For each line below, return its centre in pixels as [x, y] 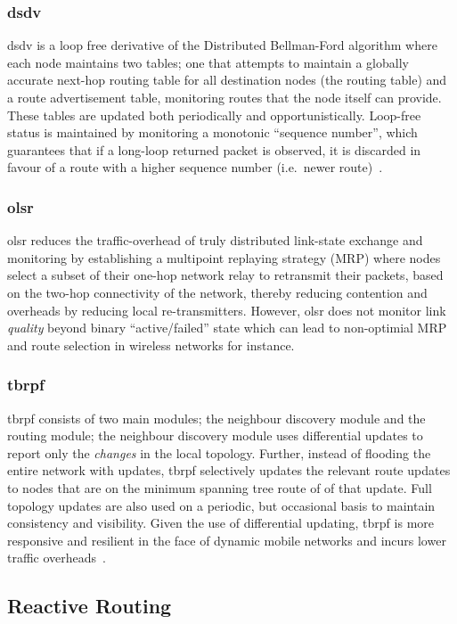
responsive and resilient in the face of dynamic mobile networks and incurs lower [227, 540]
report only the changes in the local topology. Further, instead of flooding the [219, 452]
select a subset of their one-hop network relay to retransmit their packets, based [225, 275]
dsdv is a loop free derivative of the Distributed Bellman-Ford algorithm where [222, 45]
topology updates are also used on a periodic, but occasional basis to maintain [221, 505]
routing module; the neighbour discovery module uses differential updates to [215, 435]
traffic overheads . [57, 558]
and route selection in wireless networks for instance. [151, 345]
